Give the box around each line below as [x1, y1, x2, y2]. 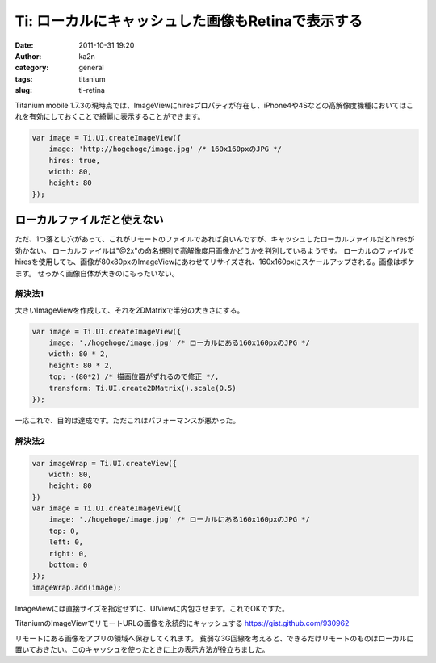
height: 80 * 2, [48, 360, 113, 370]
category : [15, 63, 49, 73]
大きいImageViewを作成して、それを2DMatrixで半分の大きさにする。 [15, 305, 245, 315]
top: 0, [48, 526, 80, 535]
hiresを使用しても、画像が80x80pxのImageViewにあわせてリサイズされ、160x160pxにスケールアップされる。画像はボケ [15, 257, 415, 266]
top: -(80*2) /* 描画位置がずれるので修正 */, [48, 372, 220, 381]
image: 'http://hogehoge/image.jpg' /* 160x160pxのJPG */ [48, 145, 283, 153]
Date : [15, 40, 34, 50]
